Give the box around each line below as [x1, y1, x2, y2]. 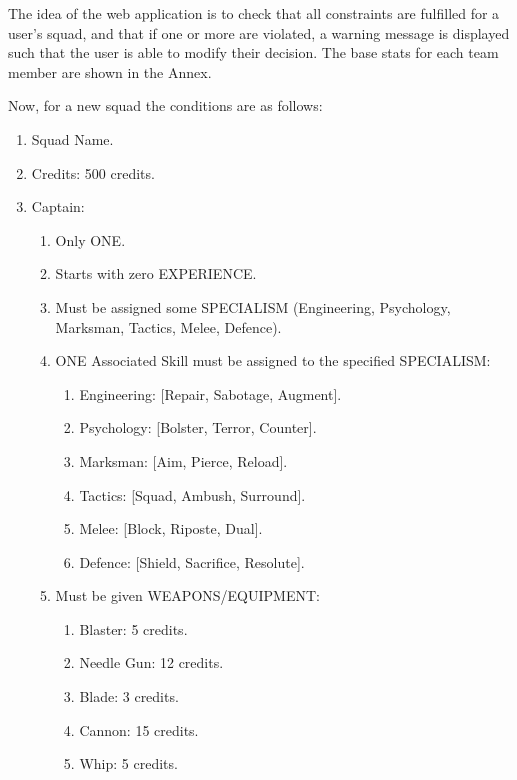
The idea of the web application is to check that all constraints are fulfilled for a [8, 3, 500, 23]
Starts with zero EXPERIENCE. [55, 263, 257, 284]
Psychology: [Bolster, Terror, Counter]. [79, 417, 317, 438]
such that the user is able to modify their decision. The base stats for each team [8, 42, 499, 63]
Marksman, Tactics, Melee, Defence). [55, 316, 282, 337]
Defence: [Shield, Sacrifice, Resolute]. [79, 551, 305, 572]
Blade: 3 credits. [79, 686, 179, 707]
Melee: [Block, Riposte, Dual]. [79, 518, 263, 539]
